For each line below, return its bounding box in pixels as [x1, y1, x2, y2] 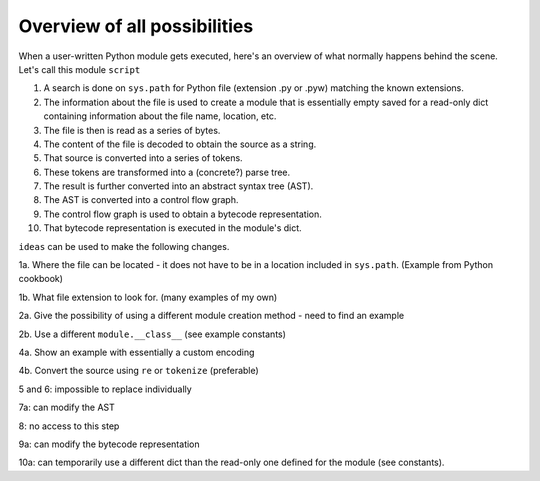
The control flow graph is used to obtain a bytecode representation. [43, 208, 322, 220]
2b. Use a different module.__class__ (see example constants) [18, 328, 287, 340]
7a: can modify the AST [18, 401, 115, 414]
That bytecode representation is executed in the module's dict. [43, 222, 302, 234]
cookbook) [18, 273, 64, 285]
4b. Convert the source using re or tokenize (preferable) [18, 365, 259, 377]
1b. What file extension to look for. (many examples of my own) [18, 291, 278, 303]
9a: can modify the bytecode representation [18, 438, 200, 450]
